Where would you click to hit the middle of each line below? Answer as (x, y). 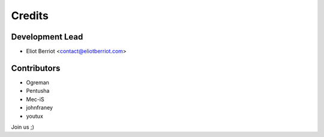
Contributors (36, 68)
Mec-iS (35, 99)
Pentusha (38, 91)
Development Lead (47, 37)
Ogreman (37, 82)
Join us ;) (22, 127)
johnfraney (40, 108)
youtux (34, 116)
